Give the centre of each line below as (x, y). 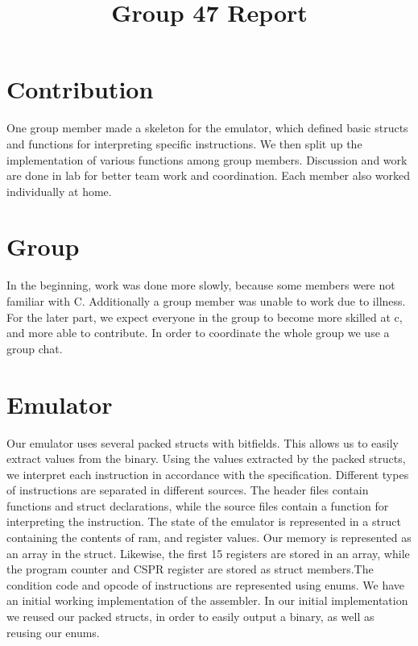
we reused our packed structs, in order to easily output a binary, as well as (190, 617)
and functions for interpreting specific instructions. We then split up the (184, 143)
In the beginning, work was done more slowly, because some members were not (201, 285)
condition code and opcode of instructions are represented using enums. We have (206, 584)
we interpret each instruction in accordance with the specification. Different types (208, 474)
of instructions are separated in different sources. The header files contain (188, 490)
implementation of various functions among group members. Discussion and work (207, 159)
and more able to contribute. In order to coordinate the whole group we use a (198, 333)
